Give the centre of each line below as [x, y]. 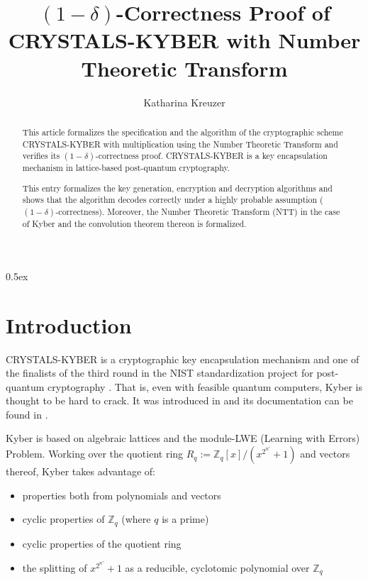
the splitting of [55, 567]
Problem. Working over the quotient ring [95, 454]
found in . [27, 414]
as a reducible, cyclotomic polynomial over [217, 567]
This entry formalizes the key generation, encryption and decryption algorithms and [177, 188]
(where [136, 519]
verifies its [41, 156]
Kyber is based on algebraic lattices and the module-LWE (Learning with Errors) [183, 438]
